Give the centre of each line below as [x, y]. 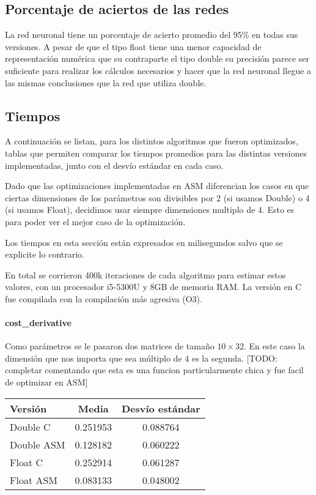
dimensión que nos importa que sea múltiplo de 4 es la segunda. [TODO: [141, 358]
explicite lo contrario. [45, 254]
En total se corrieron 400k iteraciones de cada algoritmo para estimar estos [145, 274]
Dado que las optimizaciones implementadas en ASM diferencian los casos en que [157, 186]
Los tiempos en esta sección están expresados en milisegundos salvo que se [144, 242]
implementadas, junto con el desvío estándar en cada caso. [114, 165]
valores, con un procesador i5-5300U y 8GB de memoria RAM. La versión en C [153, 287]
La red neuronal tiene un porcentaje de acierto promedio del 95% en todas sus [152, 35]
